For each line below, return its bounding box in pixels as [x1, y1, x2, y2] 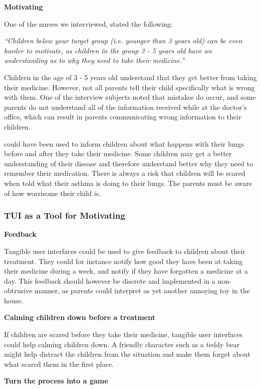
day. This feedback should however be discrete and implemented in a [4, 275, 216, 286]
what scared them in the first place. [4, 358, 114, 369]
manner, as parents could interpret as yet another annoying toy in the [34, 285, 250, 296]
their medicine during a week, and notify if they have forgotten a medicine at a [4, 266, 248, 276]
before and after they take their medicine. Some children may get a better [4, 148, 232, 159]
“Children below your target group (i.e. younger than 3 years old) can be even [4, 35, 242, 46]
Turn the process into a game [4, 375, 108, 386]
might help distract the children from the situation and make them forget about [4, 349, 250, 359]
